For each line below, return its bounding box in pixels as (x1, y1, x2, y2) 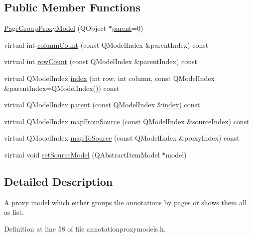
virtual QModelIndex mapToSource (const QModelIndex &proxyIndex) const (4, 133, 240, 143)
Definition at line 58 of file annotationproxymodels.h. (4, 223, 166, 234)
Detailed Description (4, 173, 113, 189)
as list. (4, 207, 24, 217)
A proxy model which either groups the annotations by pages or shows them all (4, 197, 247, 207)
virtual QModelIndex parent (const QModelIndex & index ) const (4, 99, 200, 110)
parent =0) (112, 23, 143, 33)
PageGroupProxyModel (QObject (4, 23, 107, 33)
